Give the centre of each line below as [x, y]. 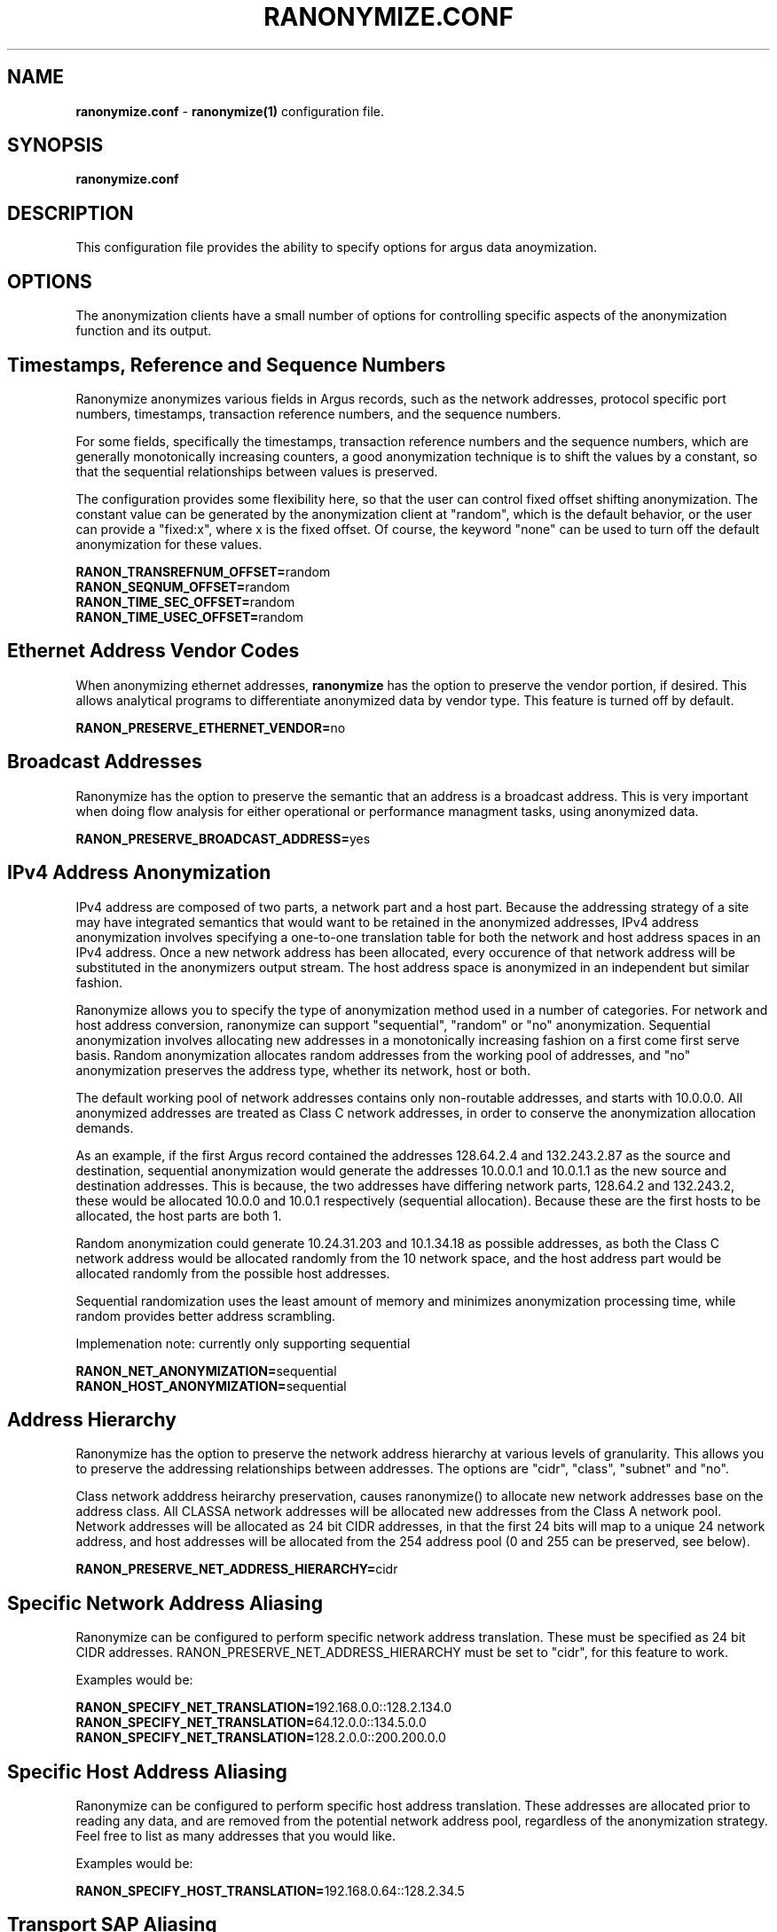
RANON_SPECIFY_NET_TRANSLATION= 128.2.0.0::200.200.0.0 [261, 1738]
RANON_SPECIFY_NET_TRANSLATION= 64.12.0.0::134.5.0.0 [251, 1723]
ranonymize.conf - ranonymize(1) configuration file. [230, 111]
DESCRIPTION [71, 213]
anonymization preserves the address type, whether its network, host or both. [303, 1070]
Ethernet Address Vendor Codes [153, 651]
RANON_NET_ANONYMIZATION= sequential [206, 1370]
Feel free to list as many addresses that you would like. [235, 1836]
